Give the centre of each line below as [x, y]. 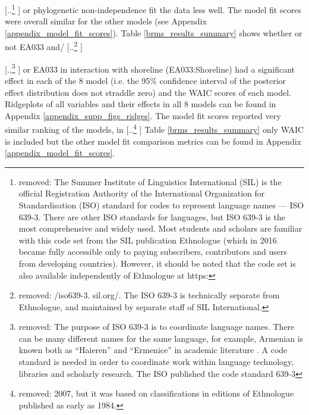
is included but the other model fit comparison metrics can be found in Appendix [153, 141]
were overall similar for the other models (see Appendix [106, 21]
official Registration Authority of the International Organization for [142, 193]
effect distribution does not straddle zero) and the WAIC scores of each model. [148, 92]
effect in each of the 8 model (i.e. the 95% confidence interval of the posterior [146, 80]
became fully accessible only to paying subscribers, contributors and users [153, 252]
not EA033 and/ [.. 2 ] [44, 46]
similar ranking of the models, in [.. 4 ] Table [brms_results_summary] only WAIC [154, 128]
